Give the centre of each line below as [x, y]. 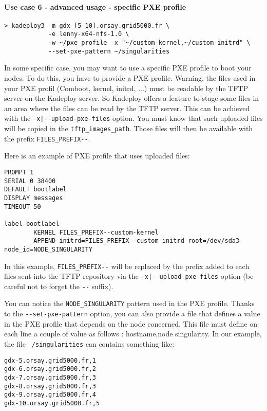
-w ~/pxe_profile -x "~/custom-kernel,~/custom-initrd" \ [149, 43]
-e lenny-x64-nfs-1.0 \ [89, 34]
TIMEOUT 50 [23, 207]
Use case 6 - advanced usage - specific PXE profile [95, 6]
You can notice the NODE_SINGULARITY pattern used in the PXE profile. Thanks [129, 303]
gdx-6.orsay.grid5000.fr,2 [50, 369]
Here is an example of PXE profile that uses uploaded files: [97, 156]
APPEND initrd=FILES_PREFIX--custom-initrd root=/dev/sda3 [137, 241]
